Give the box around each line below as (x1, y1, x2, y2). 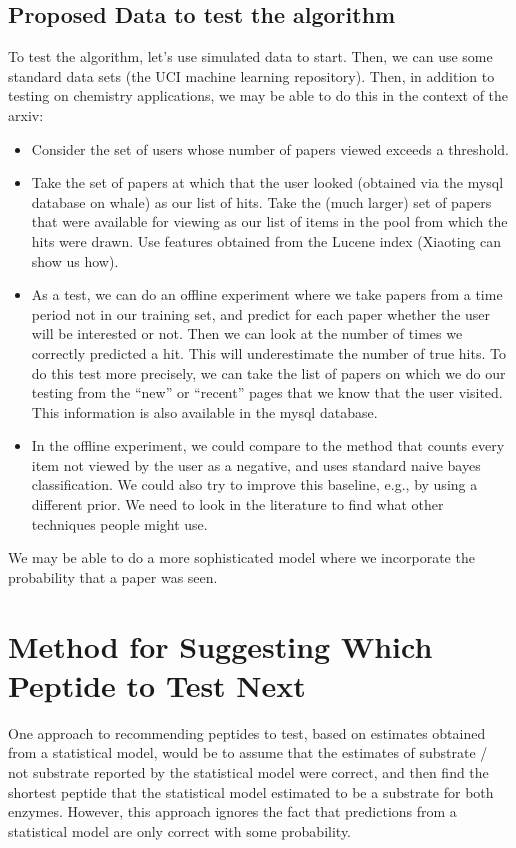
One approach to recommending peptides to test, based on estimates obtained (8, 722, 486, 743)
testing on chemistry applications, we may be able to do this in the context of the (8, 85, 509, 106)
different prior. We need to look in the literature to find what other (31, 494, 444, 515)
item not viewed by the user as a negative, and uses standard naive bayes (31, 454, 481, 475)
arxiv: (8, 104, 44, 125)
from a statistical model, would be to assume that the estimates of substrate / (8, 742, 488, 763)
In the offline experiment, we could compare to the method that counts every (31, 435, 505, 456)
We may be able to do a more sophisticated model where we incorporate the (8, 547, 475, 568)
